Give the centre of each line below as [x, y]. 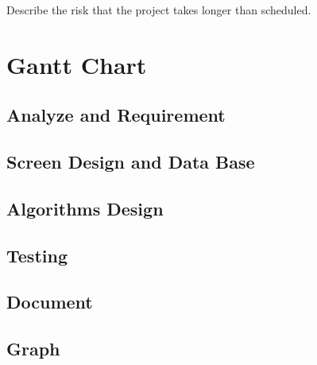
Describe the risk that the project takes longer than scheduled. [159, 10]
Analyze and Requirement [116, 115]
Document [50, 302]
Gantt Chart [77, 64]
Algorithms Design [85, 208]
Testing [37, 255]
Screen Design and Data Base [131, 162]
